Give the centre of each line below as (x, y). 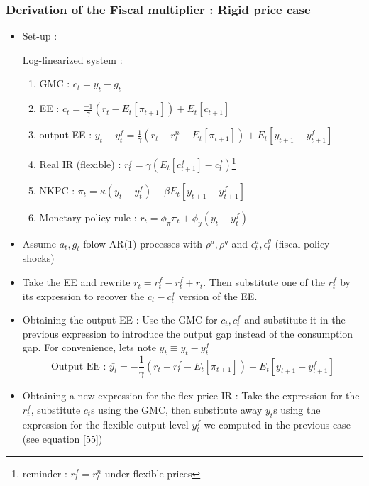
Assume (39, 243)
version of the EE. (218, 296)
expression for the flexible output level (105, 424)
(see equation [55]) (62, 439)
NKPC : (57, 190)
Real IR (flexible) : (80, 164)
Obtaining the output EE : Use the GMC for (120, 320)
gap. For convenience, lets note (89, 347)
